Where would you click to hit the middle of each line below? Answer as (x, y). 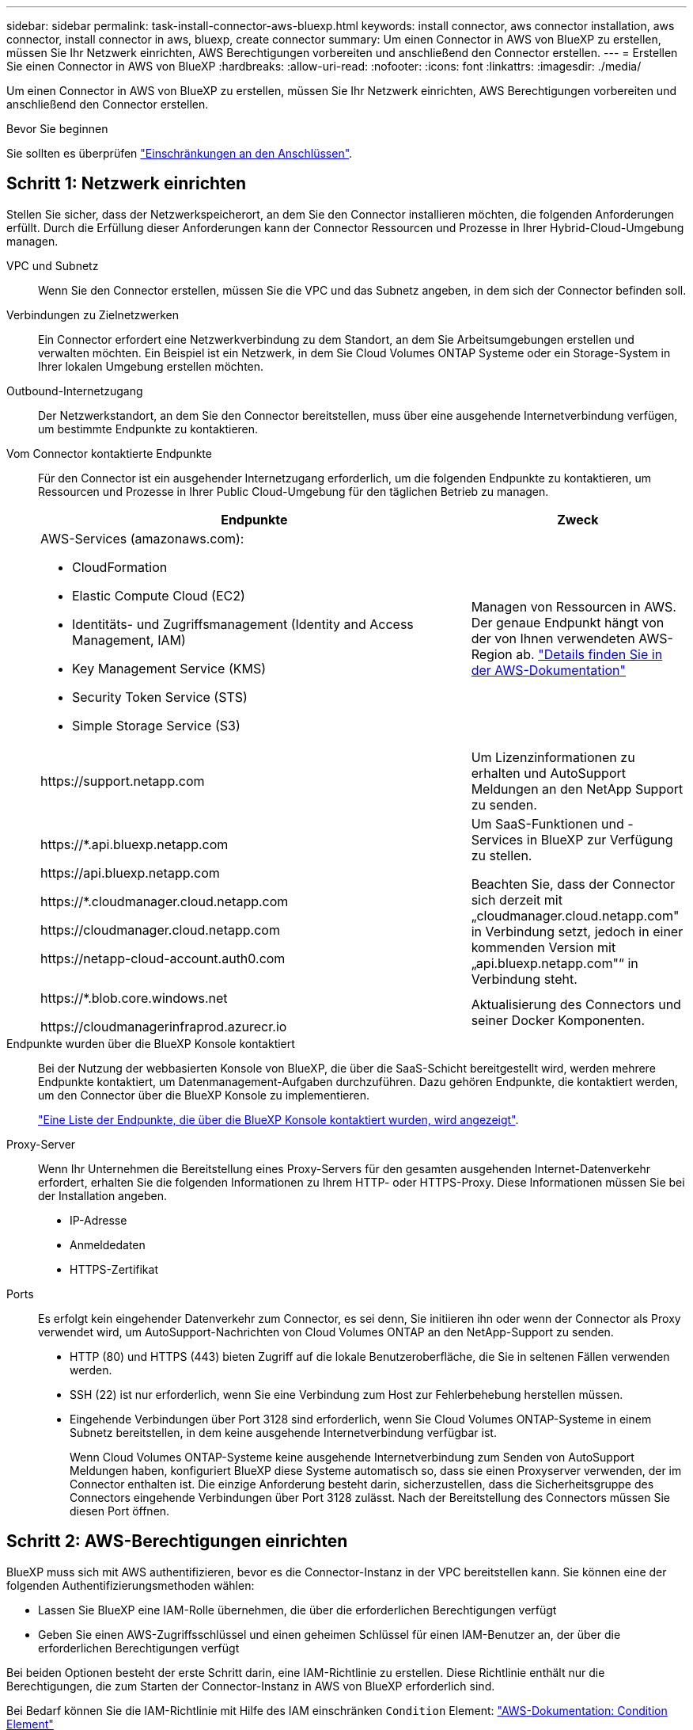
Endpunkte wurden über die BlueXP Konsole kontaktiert (151, 1043)
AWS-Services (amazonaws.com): (142, 538)
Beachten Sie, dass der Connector (573, 884)
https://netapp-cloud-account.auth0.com (163, 958)
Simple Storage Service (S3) (156, 725)
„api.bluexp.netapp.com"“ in (555, 963)
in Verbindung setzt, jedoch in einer (577, 931)
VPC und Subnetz (53, 265)
